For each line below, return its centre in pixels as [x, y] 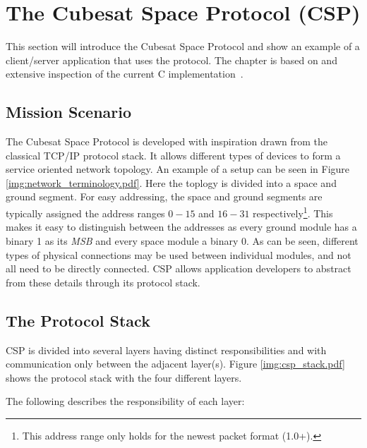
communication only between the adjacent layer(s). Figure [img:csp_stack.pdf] [175, 364]
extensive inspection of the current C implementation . [125, 74]
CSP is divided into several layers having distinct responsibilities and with [166, 350]
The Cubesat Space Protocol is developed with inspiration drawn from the [167, 141]
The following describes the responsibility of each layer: [125, 401]
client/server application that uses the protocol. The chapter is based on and [172, 60]
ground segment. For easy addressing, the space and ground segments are [164, 196]
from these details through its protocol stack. [103, 282]
